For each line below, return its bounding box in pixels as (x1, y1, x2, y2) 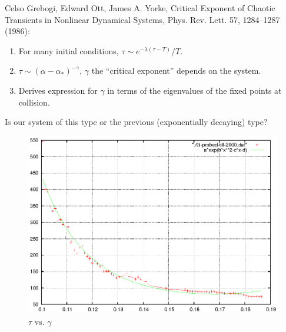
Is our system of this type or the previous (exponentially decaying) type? (5, 116, 268, 128)
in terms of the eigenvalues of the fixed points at (107, 84, 282, 96)
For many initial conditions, (18, 44, 119, 57)
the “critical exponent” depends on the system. (91, 64, 261, 77)
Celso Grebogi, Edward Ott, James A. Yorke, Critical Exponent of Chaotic (5, 2, 275, 14)
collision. (18, 96, 50, 108)
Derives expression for (18, 84, 98, 96)
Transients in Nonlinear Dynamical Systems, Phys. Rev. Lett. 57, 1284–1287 (5, 13, 280, 25)
